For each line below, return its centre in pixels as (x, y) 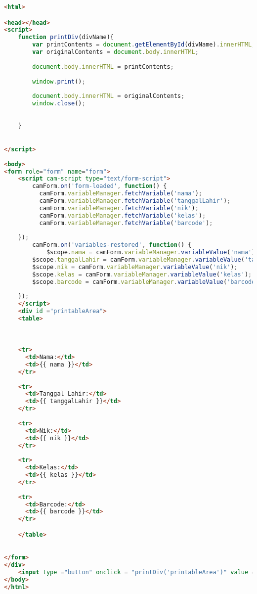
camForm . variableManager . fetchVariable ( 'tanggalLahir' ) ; (135, 201)
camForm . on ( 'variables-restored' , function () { (112, 245)
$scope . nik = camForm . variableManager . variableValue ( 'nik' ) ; (135, 267)
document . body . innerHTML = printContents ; (103, 67)
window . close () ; (59, 104)
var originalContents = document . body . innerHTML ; (115, 52)
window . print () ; (59, 81)
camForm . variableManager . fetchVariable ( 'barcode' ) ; (126, 223)
